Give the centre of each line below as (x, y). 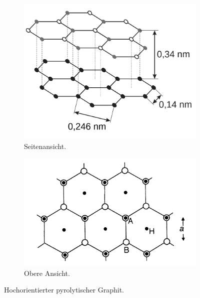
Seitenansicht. (45, 146)
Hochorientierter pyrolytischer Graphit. (64, 290)
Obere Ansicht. (47, 273)
